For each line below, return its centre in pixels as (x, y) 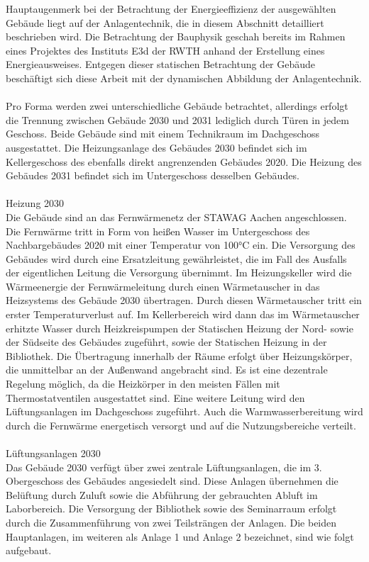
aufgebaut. (29, 550)
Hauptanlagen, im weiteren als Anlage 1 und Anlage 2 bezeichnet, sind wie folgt (180, 536)
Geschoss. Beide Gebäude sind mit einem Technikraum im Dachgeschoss (163, 134)
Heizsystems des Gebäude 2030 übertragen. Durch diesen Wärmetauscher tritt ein (184, 300)
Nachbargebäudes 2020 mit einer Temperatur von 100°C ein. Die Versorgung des (181, 245)
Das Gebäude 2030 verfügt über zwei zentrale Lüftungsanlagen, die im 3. (164, 467)
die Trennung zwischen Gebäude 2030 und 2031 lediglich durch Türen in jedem (177, 119)
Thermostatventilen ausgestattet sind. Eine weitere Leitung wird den (155, 397)
